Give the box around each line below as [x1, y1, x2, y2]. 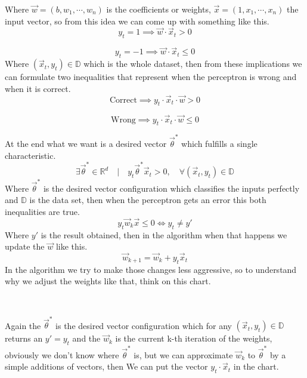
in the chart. [233, 360, 279, 373]
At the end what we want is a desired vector [5, 137, 167, 150]
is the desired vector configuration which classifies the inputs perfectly [43, 182, 300, 194]
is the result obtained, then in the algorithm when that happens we [41, 228, 287, 241]
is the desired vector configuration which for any [55, 319, 232, 331]
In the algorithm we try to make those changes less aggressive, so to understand [5, 263, 297, 275]
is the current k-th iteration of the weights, [115, 332, 272, 345]
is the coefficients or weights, [106, 3, 211, 15]
